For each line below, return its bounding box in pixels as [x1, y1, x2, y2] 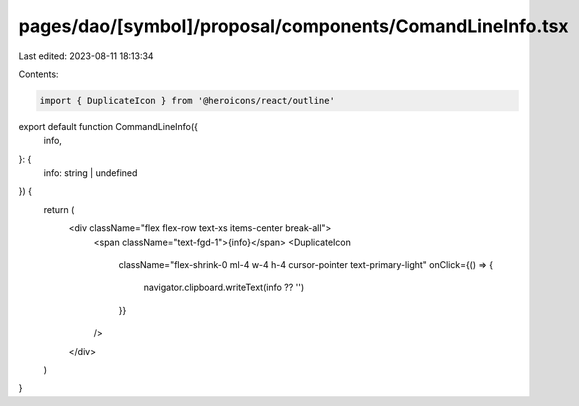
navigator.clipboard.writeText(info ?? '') [143, 281, 305, 294]
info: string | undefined [43, 167, 138, 179]
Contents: [18, 68, 59, 80]
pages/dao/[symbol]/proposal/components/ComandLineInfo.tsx [18, 15, 569, 37]
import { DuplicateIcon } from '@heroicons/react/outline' [39, 95, 335, 106]
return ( [43, 203, 75, 215]
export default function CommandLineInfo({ [18, 120, 199, 132]
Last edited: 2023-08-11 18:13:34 [18, 50, 154, 62]
